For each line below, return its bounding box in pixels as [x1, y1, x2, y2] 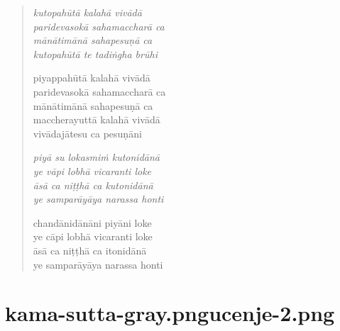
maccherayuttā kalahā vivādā [33, 112, 160, 127]
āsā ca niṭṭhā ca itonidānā [33, 242, 147, 257]
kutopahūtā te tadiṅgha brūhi [33, 46, 158, 61]
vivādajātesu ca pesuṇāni [33, 125, 142, 140]
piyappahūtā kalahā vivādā [33, 70, 150, 85]
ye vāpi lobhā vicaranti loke [33, 163, 152, 178]
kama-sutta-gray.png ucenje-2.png [5, 298, 335, 327]
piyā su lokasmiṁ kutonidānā [33, 150, 160, 164]
